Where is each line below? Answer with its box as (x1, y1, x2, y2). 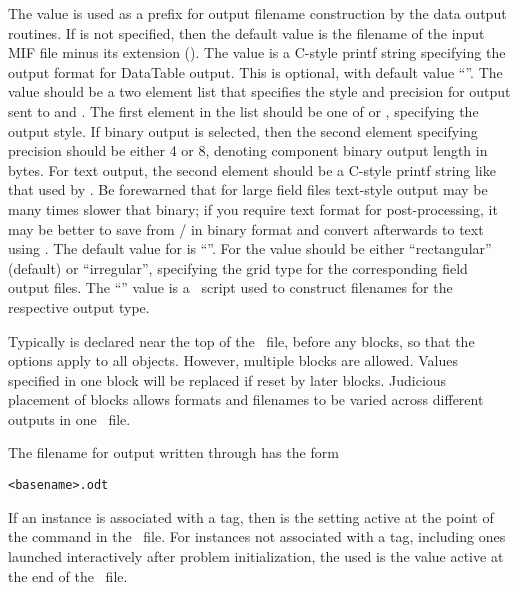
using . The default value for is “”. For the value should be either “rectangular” (8, 238, 492, 259)
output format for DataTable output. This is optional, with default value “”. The (8, 61, 503, 82)
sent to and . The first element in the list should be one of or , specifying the (8, 100, 479, 121)
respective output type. (8, 296, 150, 317)
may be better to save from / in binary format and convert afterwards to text (8, 218, 484, 239)
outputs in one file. (8, 408, 131, 429)
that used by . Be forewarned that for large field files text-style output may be (8, 179, 488, 200)
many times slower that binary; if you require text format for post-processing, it (8, 198, 498, 219)
